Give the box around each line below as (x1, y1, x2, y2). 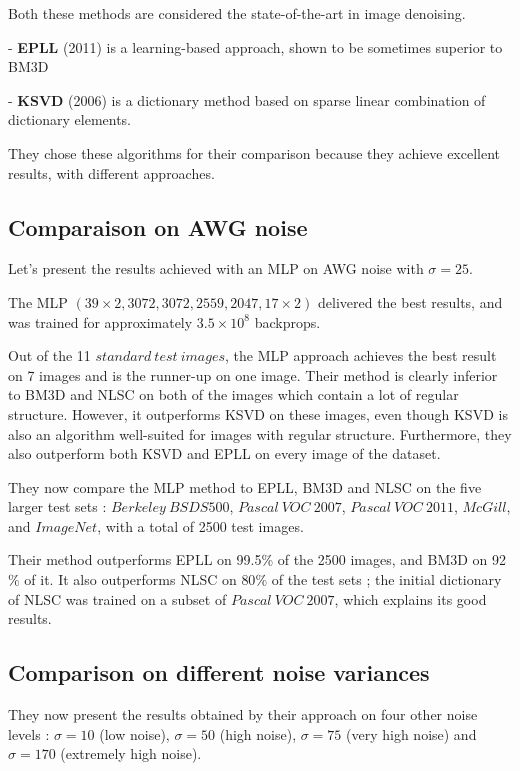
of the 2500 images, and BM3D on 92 (277, 549, 507, 570)
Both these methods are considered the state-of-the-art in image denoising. (8, 3, 466, 23)
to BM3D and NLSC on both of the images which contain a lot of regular (8, 384, 459, 405)
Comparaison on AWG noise (8, 211, 308, 242)
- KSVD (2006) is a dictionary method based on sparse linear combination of (8, 89, 486, 110)
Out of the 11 (8, 345, 91, 366)
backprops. (254, 311, 321, 332)
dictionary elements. (8, 109, 132, 130)
